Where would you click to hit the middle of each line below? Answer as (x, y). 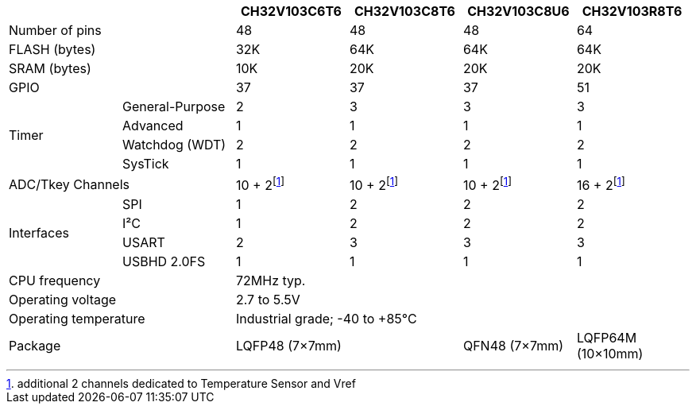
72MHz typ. (271, 281)
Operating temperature (77, 319)
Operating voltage (63, 300)
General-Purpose (174, 106)
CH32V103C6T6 (291, 11)
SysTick (145, 164)
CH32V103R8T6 (632, 11)
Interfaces (39, 233)
